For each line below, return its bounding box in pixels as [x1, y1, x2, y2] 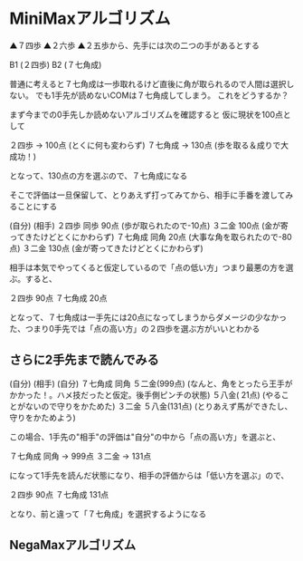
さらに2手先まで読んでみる [9, 353, 160, 368]
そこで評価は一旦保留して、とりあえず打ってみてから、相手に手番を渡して [9, 189, 286, 200]
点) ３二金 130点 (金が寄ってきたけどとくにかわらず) [9, 242, 204, 254]
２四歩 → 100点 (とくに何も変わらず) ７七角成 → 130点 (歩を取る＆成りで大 [9, 140, 289, 150]
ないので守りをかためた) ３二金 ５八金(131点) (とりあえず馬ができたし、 [24, 401, 293, 411]
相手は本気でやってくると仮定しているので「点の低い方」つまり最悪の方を [9, 262, 287, 273]
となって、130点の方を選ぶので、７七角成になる [9, 169, 188, 181]
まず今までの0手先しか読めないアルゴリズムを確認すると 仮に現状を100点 [9, 109, 283, 120]
